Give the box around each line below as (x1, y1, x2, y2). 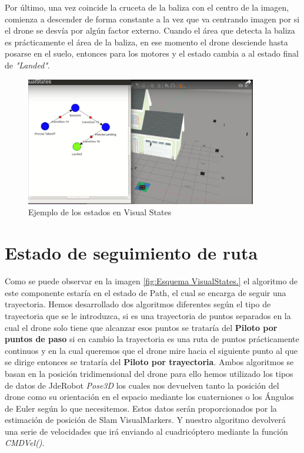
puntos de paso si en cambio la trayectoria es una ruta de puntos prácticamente (5, 333, 299, 345)
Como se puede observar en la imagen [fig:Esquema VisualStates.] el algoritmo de (5, 275, 298, 287)
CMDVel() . (5, 436, 45, 449)
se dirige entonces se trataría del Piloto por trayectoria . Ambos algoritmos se (5, 356, 294, 368)
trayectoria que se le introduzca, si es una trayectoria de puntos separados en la (5, 309, 291, 321)
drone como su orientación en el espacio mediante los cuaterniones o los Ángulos (5, 390, 294, 403)
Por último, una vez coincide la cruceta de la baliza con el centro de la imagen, (5, 1, 289, 13)
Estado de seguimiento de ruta (5, 241, 258, 265)
